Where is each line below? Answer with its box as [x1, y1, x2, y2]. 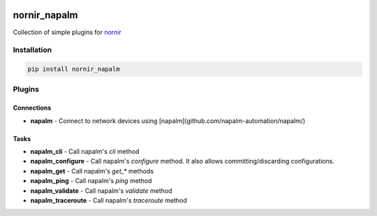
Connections [13, 103, 52, 112]
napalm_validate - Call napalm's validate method [30, 186, 172, 195]
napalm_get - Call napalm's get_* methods [30, 166, 154, 175]
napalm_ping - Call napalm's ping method [30, 177, 152, 185]
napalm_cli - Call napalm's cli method [30, 147, 140, 155]
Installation [13, 45, 52, 55]
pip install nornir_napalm [27, 65, 120, 73]
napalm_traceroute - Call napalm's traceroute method [30, 196, 188, 204]
